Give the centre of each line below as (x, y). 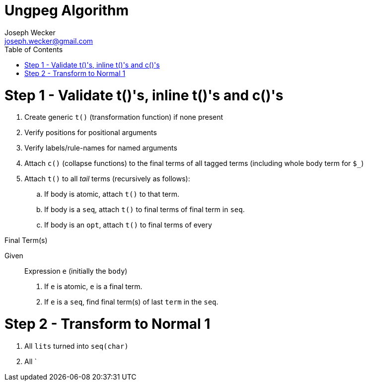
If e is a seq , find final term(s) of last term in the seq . (131, 302)
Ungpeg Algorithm (67, 10)
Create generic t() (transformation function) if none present (124, 117)
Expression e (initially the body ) (76, 271)
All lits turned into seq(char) (76, 346)
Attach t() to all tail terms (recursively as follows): (107, 179)
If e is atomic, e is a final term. (93, 287)
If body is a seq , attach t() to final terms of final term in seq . (145, 210)
